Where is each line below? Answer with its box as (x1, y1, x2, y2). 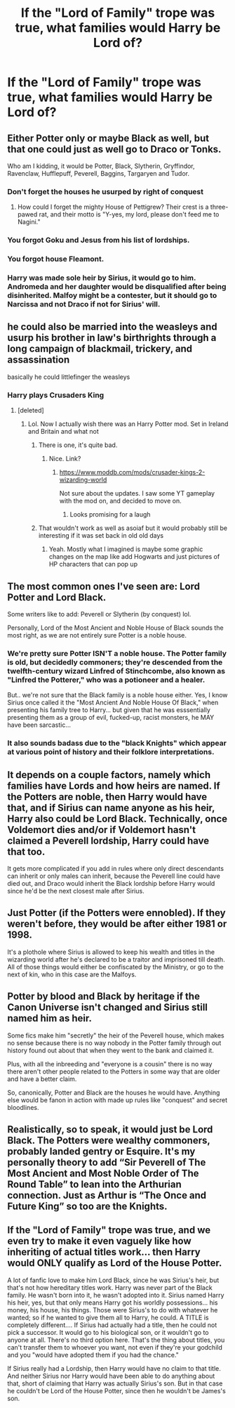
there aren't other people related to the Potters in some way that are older (7, 1067, 221, 1076)
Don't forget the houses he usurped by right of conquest (7, 186, 203, 196)
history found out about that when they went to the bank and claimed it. (7, 1046, 214, 1054)
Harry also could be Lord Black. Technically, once (7, 813, 228, 825)
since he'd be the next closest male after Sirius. (7, 887, 145, 896)
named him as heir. (7, 1012, 93, 1024)
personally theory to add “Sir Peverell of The (7, 1156, 206, 1168)
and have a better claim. (7, 1074, 77, 1083)
